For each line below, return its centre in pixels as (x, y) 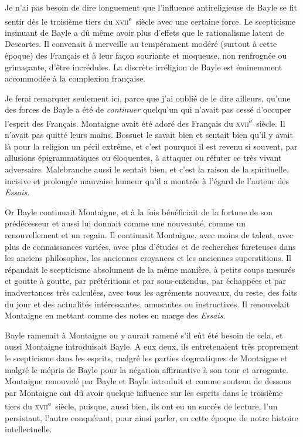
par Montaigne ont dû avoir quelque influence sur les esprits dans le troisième (144, 392)
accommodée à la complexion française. (75, 78)
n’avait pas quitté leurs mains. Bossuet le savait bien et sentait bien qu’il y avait (149, 135)
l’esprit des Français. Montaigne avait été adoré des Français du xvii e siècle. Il (145, 122)
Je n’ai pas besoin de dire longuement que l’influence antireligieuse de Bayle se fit (151, 7)
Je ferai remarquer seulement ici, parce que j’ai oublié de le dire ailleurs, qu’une (148, 98)
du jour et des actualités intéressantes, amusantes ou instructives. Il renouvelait (147, 304)
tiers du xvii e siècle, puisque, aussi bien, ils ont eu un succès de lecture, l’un (141, 405)
